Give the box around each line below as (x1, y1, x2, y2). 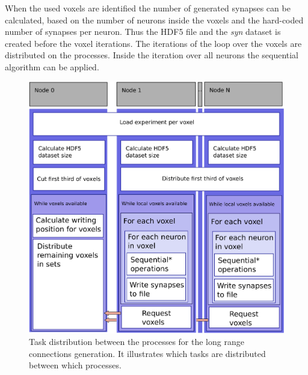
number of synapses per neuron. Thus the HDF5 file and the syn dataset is (5, 25, 281, 38)
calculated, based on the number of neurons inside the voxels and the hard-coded (5, 13, 304, 26)
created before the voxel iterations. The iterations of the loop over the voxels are (5, 37, 302, 49)
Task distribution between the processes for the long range (29, 335, 244, 348)
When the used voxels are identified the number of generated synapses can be (5, 2, 291, 14)
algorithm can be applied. (5, 60, 99, 73)
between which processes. (29, 359, 122, 371)
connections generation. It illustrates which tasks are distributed (29, 347, 266, 359)
